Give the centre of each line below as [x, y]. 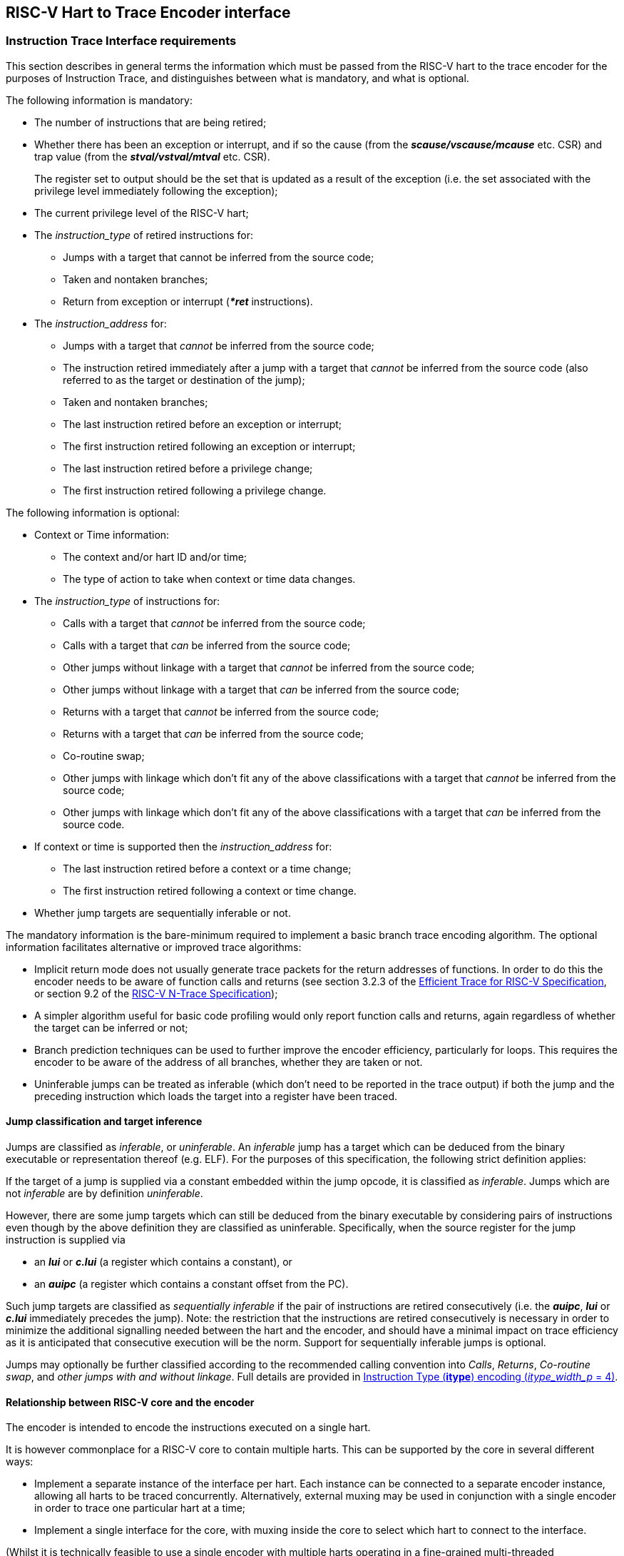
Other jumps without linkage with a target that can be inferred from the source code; [261, 689]
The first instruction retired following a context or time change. [210, 890]
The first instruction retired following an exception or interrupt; [209, 446]
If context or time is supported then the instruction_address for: [183, 846]
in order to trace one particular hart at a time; [140, 1508]
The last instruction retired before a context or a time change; [207, 868]
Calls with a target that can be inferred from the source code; [207, 645]
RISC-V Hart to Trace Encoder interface [148, 12]
